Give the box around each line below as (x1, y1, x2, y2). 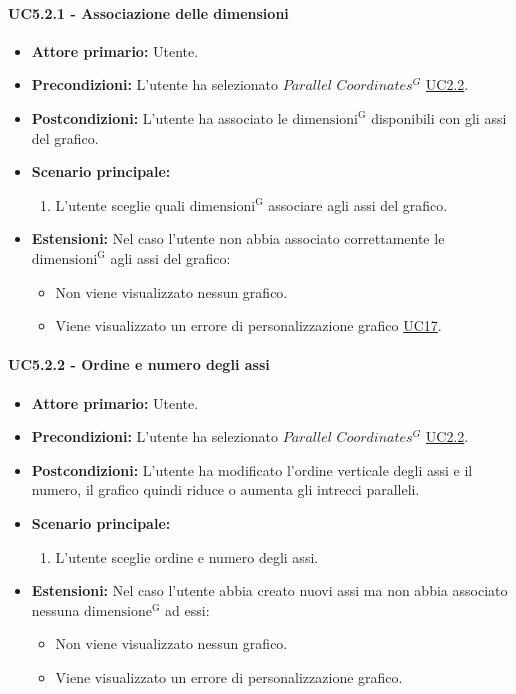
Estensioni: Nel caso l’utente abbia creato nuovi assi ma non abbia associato (31, 580, 508, 601)
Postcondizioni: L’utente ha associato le (31, 107, 288, 128)
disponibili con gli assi (371, 107, 507, 128)
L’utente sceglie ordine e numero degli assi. (55, 546, 319, 567)
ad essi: (165, 599, 210, 620)
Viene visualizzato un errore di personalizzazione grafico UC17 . (55, 315, 442, 336)
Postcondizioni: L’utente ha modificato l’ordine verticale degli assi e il (31, 459, 473, 480)
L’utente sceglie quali (55, 194, 185, 215)
